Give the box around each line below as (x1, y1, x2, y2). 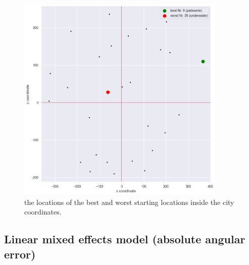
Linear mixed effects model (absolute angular (4, 231, 245, 247)
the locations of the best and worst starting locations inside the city (24, 196, 234, 207)
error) (4, 246, 36, 261)
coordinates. (24, 206, 62, 217)
